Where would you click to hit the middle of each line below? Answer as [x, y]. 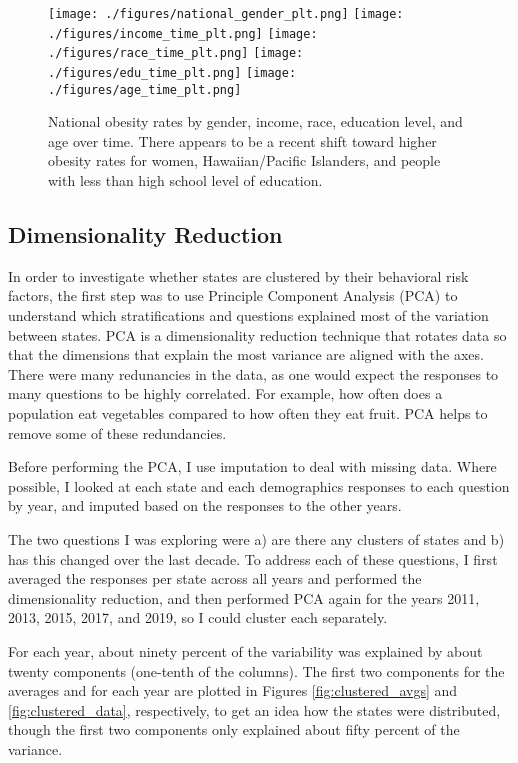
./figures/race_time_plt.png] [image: [176, 53]
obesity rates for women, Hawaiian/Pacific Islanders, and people [244, 160]
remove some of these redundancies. [117, 432]
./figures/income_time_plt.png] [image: [183, 33]
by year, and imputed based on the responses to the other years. [205, 505]
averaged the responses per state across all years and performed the [215, 578]
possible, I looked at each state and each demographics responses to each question [259, 485]
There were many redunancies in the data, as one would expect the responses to [253, 373]
